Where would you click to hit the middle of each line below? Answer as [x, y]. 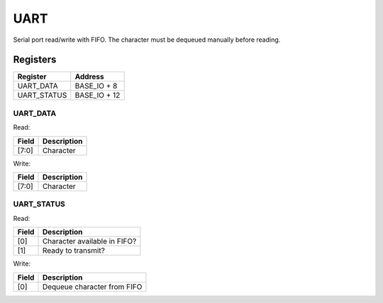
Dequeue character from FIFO [92, 287]
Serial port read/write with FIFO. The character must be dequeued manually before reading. [147, 40]
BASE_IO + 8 [96, 86]
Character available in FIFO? [89, 241]
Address [89, 76]
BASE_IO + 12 [98, 96]
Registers [35, 60]
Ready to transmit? [74, 251]
